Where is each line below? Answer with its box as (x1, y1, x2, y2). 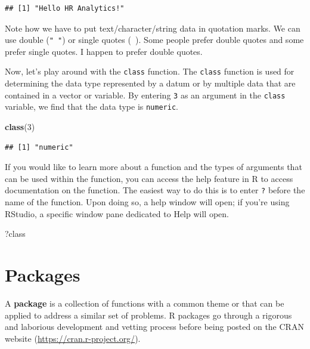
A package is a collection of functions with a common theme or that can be (5, 297, 284, 309)
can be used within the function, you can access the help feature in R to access (5, 172, 293, 184)
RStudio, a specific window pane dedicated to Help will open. (5, 207, 229, 220)
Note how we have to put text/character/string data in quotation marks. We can (5, 21, 300, 34)
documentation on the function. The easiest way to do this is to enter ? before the (5, 184, 305, 196)
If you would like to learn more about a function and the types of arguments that (5, 160, 302, 173)
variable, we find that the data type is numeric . (5, 100, 178, 113)
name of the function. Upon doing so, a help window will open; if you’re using (5, 196, 290, 208)
